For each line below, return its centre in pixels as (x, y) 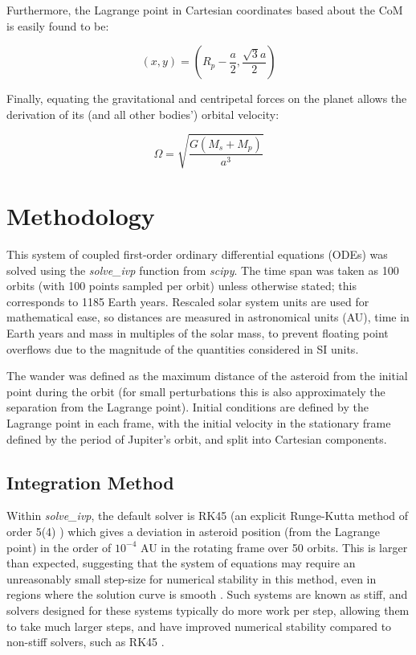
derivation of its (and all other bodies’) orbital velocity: (143, 114)
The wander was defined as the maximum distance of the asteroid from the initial (207, 376)
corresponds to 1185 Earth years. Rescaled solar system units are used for (188, 301)
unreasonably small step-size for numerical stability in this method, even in (192, 578)
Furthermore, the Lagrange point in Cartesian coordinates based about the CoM (205, 10)
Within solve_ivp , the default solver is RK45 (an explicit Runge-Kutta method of (208, 516)
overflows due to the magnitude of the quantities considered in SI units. (183, 348)
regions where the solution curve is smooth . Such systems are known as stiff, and (207, 594)
